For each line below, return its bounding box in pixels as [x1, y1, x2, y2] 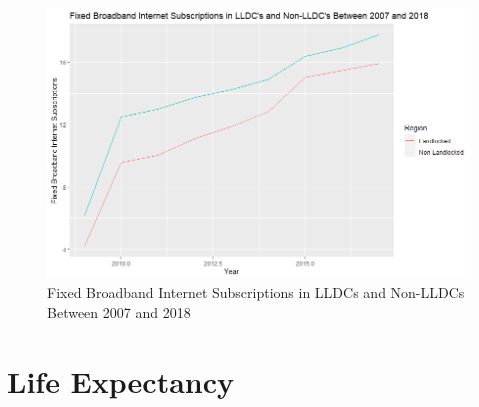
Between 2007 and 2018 [47, 301, 191, 322]
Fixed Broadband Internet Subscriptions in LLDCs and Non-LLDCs [47, 282, 465, 303]
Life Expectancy [7, 360, 234, 401]
